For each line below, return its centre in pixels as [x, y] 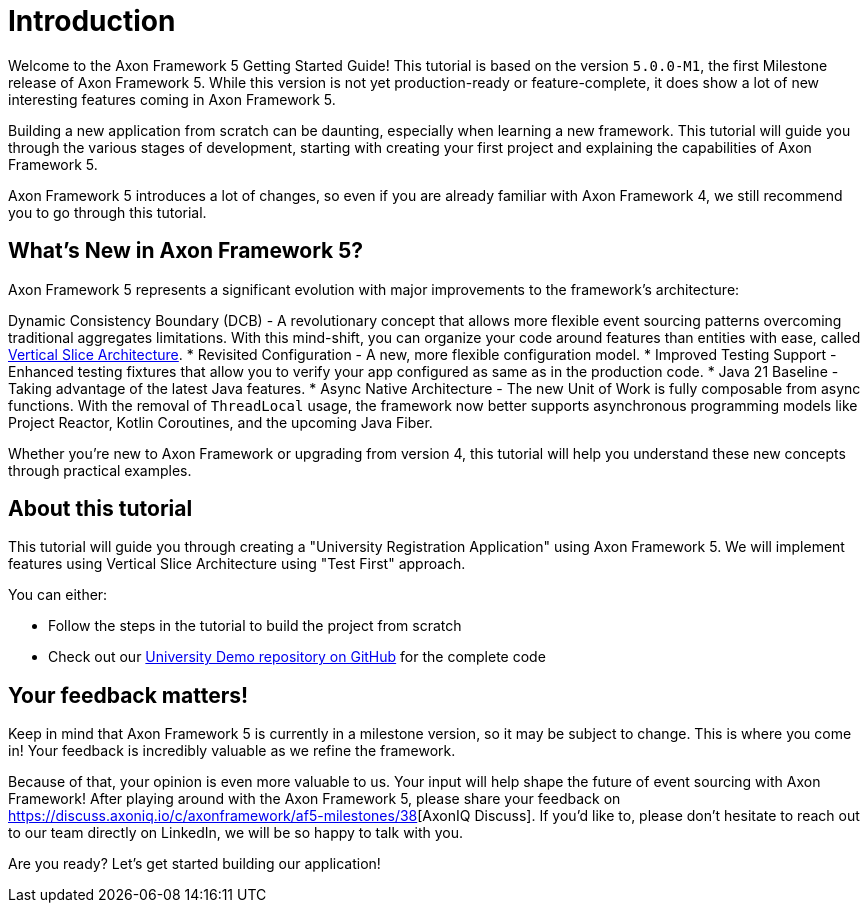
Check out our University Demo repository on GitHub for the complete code [297, 657]
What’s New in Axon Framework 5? [186, 251]
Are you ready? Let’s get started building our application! [194, 864]
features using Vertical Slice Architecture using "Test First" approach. [237, 564]
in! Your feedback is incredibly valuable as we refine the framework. [232, 751]
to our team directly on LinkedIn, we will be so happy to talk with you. [236, 833]
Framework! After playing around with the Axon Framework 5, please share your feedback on [314, 799]
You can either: [58, 595]
